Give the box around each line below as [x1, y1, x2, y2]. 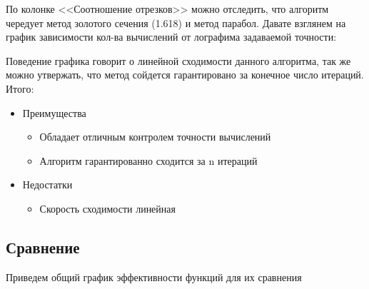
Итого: [6, 81, 34, 96]
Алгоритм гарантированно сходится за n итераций [39, 153, 258, 168]
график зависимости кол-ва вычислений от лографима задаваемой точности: [6, 29, 337, 44]
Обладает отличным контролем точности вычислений [39, 129, 271, 144]
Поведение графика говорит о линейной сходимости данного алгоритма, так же [6, 53, 351, 68]
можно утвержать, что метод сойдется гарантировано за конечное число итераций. [6, 67, 364, 82]
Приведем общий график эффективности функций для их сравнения [6, 269, 302, 284]
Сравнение [6, 235, 80, 258]
